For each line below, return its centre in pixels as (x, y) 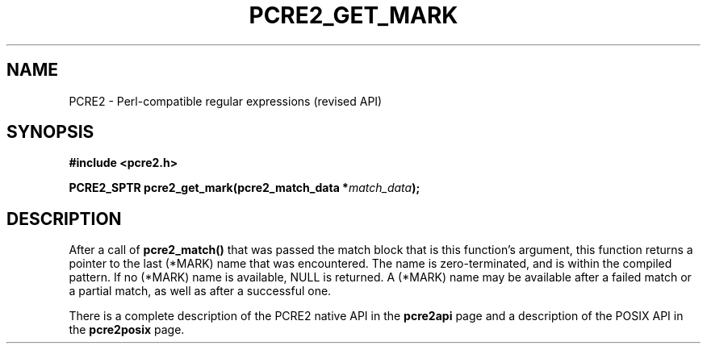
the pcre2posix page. (127, 330)
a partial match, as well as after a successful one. (200, 291)
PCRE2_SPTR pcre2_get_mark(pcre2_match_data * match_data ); (245, 188)
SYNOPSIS (50, 132)
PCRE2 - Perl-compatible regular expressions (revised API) (226, 101)
